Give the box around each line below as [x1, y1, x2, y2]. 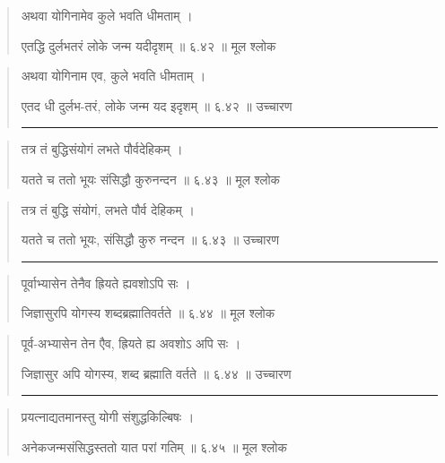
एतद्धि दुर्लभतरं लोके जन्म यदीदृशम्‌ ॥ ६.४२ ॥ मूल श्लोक [21, 36, 276, 55]
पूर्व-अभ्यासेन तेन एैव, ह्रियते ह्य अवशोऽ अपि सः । [21, 333, 241, 352]
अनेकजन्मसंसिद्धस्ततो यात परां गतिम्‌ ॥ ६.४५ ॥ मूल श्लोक [21, 437, 287, 456]
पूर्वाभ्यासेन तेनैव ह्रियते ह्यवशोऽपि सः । [21, 273, 191, 292]
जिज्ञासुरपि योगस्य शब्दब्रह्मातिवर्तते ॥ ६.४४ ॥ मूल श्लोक [21, 304, 275, 322]
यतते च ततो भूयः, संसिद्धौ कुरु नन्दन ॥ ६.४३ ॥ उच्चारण [21, 230, 279, 249]
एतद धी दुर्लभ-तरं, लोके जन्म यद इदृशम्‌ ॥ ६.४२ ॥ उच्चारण [21, 96, 292, 115]
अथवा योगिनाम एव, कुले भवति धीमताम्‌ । [21, 66, 206, 85]
